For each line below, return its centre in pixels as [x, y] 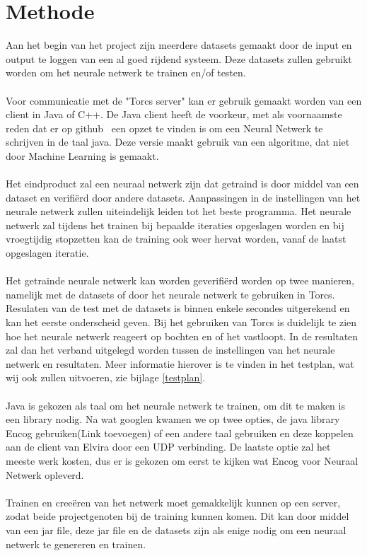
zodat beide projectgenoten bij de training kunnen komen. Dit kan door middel [177, 516]
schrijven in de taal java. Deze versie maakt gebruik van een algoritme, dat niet [178, 142]
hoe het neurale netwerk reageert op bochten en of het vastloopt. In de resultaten [182, 336]
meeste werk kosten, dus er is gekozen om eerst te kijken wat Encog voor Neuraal [182, 460]
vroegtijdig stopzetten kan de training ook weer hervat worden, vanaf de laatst [176, 239]
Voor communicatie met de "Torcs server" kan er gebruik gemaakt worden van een [184, 100]
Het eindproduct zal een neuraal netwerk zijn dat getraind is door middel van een [182, 184]
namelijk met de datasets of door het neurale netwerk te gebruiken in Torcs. [170, 294]
